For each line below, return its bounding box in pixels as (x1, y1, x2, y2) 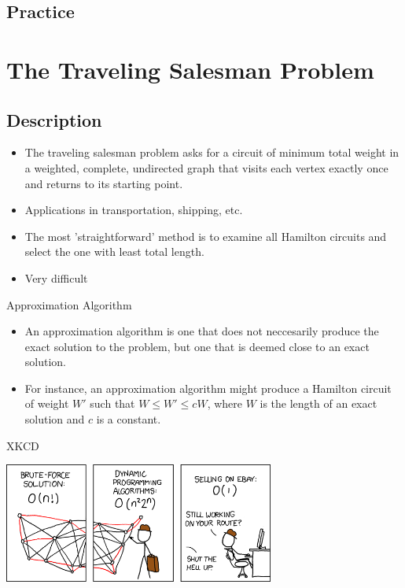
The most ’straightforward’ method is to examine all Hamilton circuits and (24, 227, 387, 244)
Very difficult (24, 269, 88, 286)
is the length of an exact (260, 395, 377, 412)
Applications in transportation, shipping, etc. (24, 202, 243, 218)
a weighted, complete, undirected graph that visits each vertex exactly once (24, 159, 388, 176)
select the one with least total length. (24, 243, 204, 260)
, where (207, 395, 242, 412)
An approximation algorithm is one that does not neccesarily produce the (24, 323, 379, 339)
